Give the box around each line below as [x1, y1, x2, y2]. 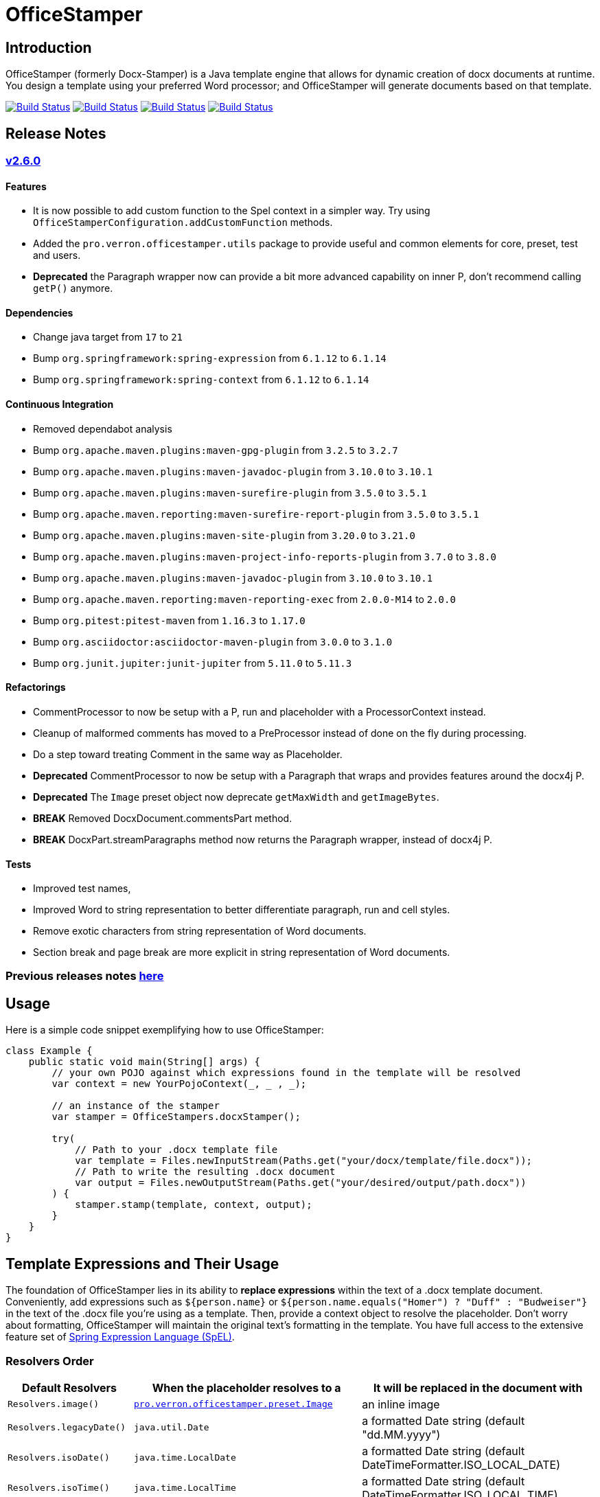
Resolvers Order [5, 1353, 94, 1368]
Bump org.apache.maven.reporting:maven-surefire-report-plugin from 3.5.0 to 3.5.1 [33, 507, 479, 520]
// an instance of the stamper [51, 1100, 220, 1112]
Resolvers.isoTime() [8, 1483, 110, 1494]
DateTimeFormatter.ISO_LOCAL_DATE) [362, 1457, 561, 1472]
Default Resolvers [21, 1380, 117, 1395]
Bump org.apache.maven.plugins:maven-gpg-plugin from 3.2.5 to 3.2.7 [33, 444, 398, 456]
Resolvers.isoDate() [8, 1452, 110, 1463]
